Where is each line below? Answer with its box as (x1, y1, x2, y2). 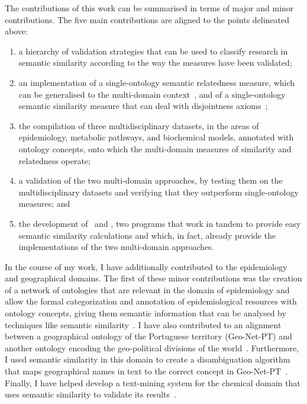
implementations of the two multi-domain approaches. (18, 241, 214, 253)
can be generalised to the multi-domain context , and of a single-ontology (18, 88, 286, 100)
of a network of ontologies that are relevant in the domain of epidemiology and (5, 283, 290, 296)
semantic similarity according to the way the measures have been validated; (18, 56, 292, 69)
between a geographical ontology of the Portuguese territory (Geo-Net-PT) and (5, 330, 292, 342)
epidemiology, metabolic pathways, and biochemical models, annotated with (18, 131, 294, 143)
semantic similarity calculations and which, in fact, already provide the (18, 229, 276, 241)
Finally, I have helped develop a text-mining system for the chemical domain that (5, 376, 300, 389)
